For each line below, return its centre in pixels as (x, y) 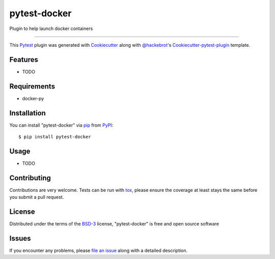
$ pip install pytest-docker (55, 137)
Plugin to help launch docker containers (51, 28)
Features (24, 59)
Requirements (32, 86)
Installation (28, 113)
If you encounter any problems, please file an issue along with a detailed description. (99, 251)
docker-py (33, 98)
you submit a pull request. (37, 197)
